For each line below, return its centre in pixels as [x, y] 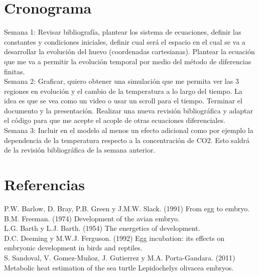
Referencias [45, 184]
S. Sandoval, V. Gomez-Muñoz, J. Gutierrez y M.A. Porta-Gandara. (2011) [120, 257]
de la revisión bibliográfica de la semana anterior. [80, 150]
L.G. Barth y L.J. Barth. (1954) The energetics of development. [102, 228]
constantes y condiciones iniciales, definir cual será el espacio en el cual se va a [125, 41]
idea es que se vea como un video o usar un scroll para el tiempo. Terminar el [123, 101]
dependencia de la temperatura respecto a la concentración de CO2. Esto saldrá [127, 140]
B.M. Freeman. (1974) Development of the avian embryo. [92, 218]
